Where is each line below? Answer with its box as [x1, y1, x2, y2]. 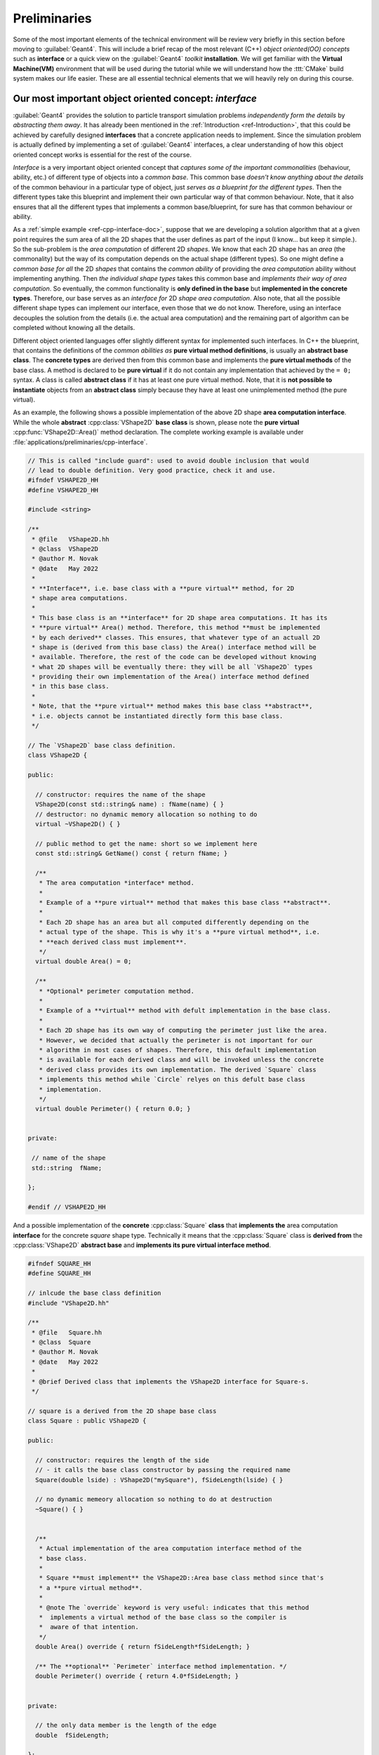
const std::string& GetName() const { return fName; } [35, 849, 228, 858]
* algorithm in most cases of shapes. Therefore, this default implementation [39, 1046, 317, 1054]
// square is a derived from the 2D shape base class [27, 1407, 217, 1415]
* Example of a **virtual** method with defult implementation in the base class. [39, 1007, 331, 1014]
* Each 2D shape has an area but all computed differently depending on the [39, 918, 310, 926]
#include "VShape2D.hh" [27, 1299, 110, 1307]
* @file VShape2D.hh [32, 535, 110, 543]
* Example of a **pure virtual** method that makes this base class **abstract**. [39, 899, 331, 907]
